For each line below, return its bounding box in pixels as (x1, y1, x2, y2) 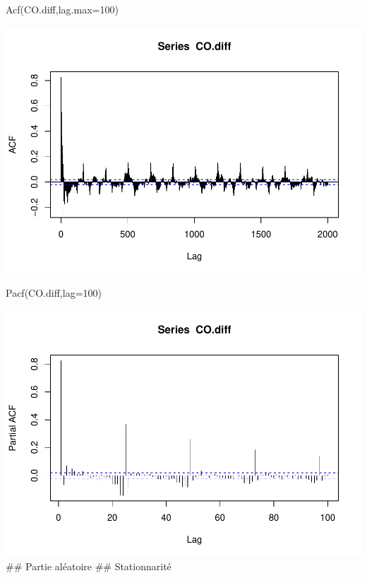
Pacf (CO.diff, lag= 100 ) (6, 285, 102, 300)
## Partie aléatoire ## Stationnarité (6, 559, 172, 574)
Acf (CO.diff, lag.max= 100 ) (6, 2, 119, 16)
